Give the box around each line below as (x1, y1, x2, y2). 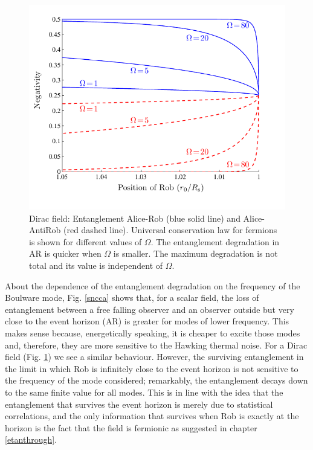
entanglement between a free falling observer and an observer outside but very (5, 303, 294, 315)
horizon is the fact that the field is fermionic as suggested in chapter (5, 421, 257, 434)
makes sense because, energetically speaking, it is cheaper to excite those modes (5, 327, 300, 339)
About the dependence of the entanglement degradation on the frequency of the (5, 279, 300, 292)
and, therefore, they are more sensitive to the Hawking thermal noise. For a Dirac (5, 338, 308, 351)
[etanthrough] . (5, 433, 57, 446)
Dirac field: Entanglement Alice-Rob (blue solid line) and (29, 211, 240, 224)
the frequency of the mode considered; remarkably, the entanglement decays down (5, 374, 308, 387)
